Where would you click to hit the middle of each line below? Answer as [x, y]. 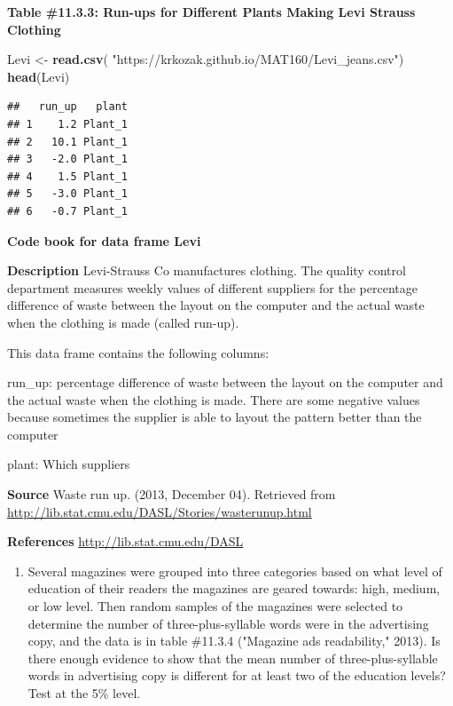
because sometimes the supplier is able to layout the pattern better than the [215, 417]
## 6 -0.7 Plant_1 [68, 211]
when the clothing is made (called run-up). [123, 322]
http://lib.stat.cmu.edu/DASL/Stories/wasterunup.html [160, 511]
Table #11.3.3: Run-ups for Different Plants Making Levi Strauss [211, 12]
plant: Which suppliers [69, 464]
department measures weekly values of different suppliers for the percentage [212, 287]
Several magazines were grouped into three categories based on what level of [235, 571]
